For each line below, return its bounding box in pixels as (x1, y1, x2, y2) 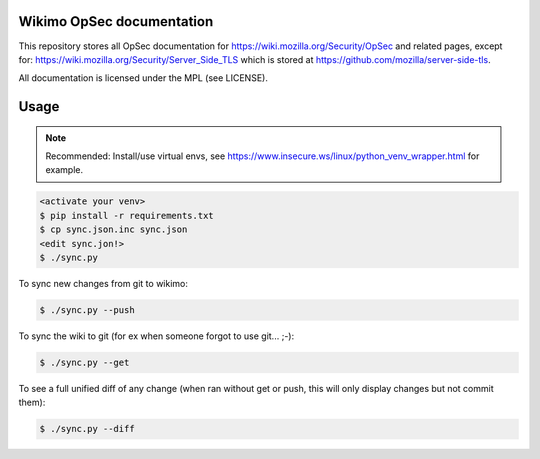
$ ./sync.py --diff (39, 423, 135, 435)
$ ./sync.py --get (39, 356, 130, 368)
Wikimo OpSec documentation (18, 13, 214, 30)
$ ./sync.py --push (39, 305, 135, 315)
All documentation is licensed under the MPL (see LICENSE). (18, 72, 269, 84)
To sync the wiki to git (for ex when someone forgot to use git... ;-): (18, 330, 295, 342)
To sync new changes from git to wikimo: (18, 278, 189, 290)
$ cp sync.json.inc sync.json (39, 224, 188, 235)
